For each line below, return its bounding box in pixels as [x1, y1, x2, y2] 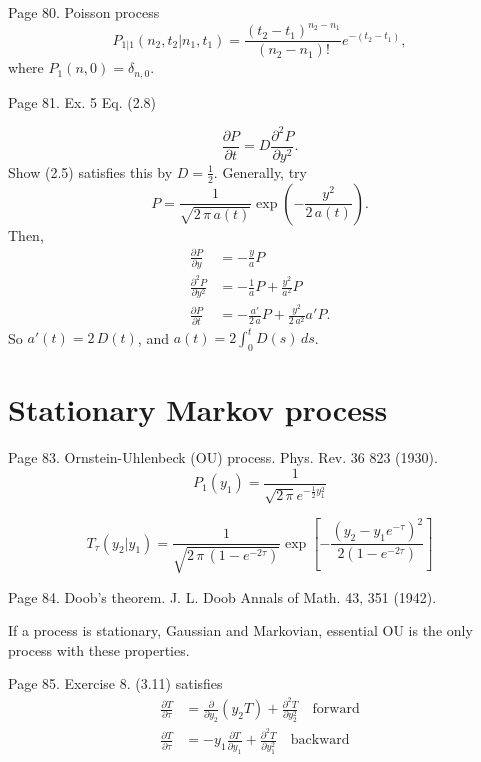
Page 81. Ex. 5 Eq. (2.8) [8, 91, 156, 112]
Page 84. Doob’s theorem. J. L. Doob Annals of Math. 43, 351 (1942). [8, 586, 437, 607]
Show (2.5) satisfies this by [8, 161, 173, 182]
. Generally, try [213, 161, 307, 182]
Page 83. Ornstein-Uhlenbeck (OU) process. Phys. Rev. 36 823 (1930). [8, 447, 438, 468]
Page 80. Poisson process [8, 2, 160, 22]
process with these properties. [8, 639, 190, 660]
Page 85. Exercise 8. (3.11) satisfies [8, 673, 223, 694]
